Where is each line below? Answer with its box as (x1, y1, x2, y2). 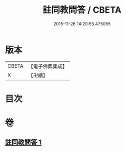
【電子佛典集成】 (28, 63, 67, 70)
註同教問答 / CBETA (42, 4, 122, 16)
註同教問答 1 (5, 138, 42, 147)
